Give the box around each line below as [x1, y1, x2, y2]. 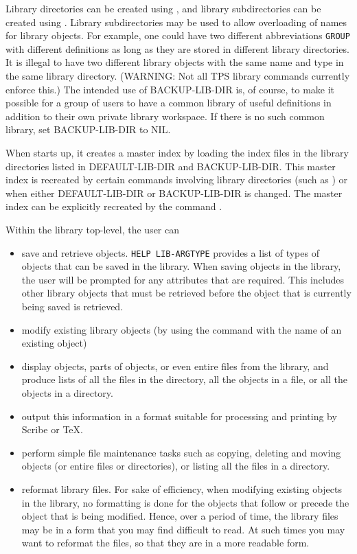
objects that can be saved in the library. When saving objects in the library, [21, 259, 341, 273]
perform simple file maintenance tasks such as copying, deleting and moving [21, 445, 341, 459]
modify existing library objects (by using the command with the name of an [21, 322, 342, 336]
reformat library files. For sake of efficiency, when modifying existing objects [21, 481, 343, 496]
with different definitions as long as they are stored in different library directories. [5, 41, 349, 56]
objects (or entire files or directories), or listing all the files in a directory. [21, 459, 330, 473]
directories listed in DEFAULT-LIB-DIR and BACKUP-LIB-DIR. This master [5, 159, 336, 173]
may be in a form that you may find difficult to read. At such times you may [21, 522, 345, 536]
